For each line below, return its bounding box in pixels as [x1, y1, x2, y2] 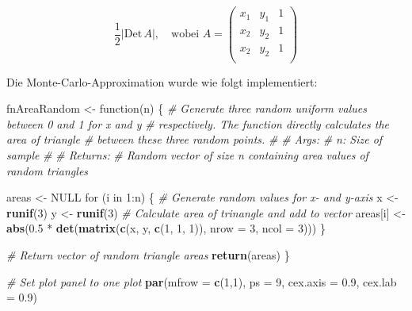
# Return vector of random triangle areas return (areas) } [6, 246, 290, 263]
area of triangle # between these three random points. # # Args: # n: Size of [6, 131, 383, 148]
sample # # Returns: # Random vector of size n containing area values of [6, 146, 368, 163]
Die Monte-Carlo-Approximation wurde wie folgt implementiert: [6, 73, 318, 90]
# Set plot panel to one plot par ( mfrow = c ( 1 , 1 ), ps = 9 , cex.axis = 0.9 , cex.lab [6, 273, 397, 290]
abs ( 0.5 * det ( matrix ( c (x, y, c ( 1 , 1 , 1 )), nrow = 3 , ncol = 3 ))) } [6, 220, 326, 236]
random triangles [6, 162, 89, 179]
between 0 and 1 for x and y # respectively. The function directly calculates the [6, 115, 390, 132]
